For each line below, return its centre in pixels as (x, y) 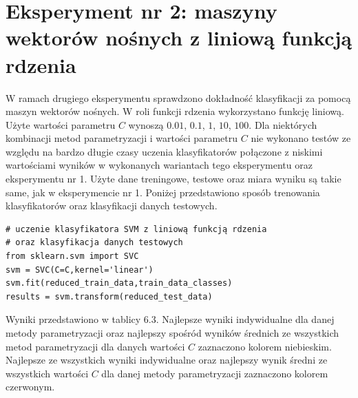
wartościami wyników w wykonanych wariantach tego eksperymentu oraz (159, 165)
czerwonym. (30, 387)
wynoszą (146, 124)
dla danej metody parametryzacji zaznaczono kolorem (215, 373)
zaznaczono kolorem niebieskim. (265, 346)
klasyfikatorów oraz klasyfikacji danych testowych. (112, 206)
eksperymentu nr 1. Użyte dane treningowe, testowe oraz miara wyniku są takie (173, 179)
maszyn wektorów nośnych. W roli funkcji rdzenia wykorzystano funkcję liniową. (175, 111)
